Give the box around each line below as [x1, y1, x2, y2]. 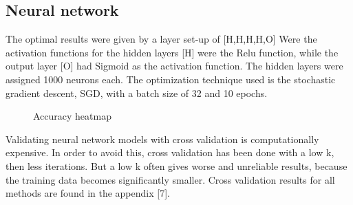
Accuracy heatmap [33, 109, 111, 123]
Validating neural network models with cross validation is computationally [6, 131, 319, 146]
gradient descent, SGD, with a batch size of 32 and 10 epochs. [6, 85, 268, 100]
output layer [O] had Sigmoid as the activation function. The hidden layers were [6, 58, 343, 73]
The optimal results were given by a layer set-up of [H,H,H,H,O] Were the [6, 32, 317, 46]
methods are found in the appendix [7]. [6, 186, 170, 200]
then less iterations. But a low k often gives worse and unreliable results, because [6, 158, 347, 173]
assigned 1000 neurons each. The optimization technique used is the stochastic [6, 72, 336, 86]
